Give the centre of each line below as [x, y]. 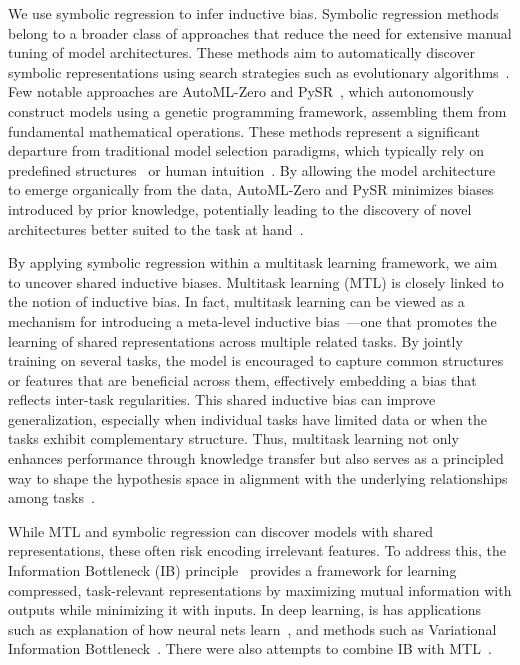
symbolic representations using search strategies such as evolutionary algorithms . [259, 71]
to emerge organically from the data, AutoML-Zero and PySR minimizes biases [251, 189]
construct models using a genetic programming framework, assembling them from [257, 110]
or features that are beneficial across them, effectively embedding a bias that [242, 379]
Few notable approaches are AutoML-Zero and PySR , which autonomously [241, 91]
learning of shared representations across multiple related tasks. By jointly [235, 340]
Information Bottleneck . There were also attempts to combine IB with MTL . [250, 648]
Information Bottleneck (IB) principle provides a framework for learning [232, 570]
